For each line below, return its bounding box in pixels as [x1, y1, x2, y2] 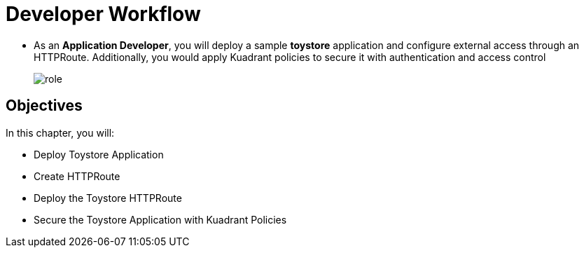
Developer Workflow [6, 2, 201, 26]
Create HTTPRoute [34, 170, 120, 182]
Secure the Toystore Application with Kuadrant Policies [34, 213, 287, 226]
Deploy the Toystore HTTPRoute [34, 191, 182, 204]
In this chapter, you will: [6, 126, 115, 139]
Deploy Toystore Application [34, 148, 164, 160]
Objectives [6, 97, 83, 115]
